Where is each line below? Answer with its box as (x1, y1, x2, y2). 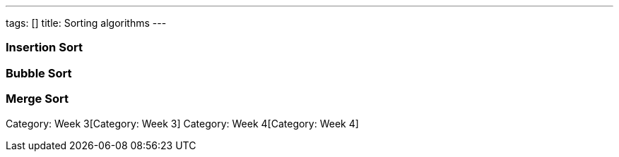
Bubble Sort (6, 65, 72, 80)
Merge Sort (6, 92, 69, 106)
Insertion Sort (6, 40, 83, 55)
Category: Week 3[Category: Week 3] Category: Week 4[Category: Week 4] (6, 117, 359, 130)
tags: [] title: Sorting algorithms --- (6, 17, 167, 29)
